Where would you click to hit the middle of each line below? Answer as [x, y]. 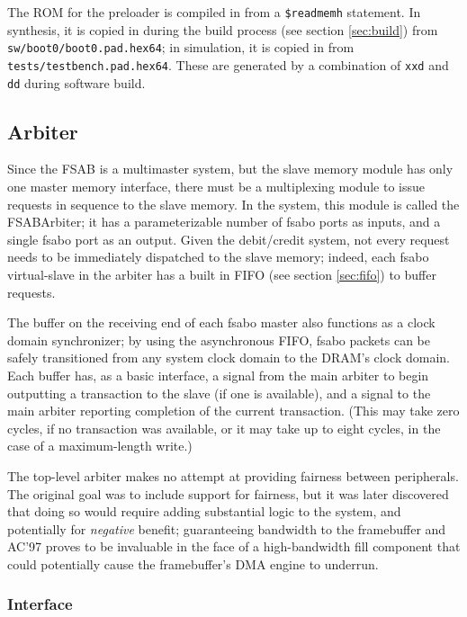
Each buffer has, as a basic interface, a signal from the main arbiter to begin [218, 375]
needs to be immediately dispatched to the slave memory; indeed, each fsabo [218, 257]
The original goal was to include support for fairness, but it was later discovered [228, 493]
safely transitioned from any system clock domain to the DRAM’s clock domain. [229, 358]
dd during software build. [76, 82]
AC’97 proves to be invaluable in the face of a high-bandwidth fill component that [234, 546]
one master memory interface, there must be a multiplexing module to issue [216, 187]
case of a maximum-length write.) [100, 446]
